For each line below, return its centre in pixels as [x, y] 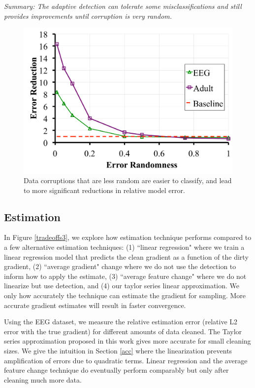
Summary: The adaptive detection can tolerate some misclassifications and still [123, 6]
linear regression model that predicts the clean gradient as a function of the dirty [126, 256]
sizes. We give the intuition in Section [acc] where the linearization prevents [118, 350]
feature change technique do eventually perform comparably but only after [116, 370]
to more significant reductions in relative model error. [104, 190]
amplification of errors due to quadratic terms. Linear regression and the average [126, 360]
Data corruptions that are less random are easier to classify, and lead [128, 180]
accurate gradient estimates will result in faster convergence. [95, 305]
